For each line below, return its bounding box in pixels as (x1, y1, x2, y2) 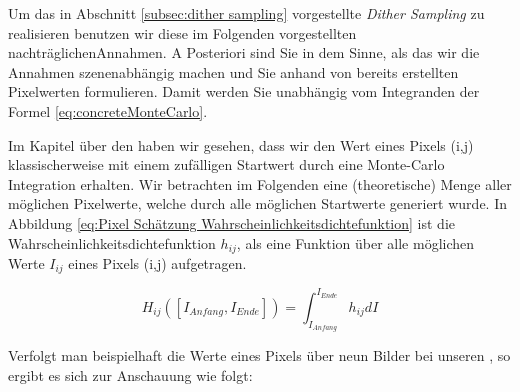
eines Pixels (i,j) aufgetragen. (68, 252, 247, 273)
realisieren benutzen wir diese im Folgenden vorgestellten (8, 22, 357, 43)
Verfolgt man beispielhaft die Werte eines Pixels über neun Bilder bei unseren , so (8, 345, 511, 366)
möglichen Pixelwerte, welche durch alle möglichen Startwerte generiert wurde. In (8, 193, 507, 214)
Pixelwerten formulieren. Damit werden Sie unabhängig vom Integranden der (8, 81, 480, 102)
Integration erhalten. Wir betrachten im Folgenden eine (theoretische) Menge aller (8, 173, 512, 194)
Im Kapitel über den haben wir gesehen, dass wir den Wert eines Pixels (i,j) (8, 134, 474, 155)
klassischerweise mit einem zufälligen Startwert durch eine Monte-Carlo (8, 154, 445, 175)
